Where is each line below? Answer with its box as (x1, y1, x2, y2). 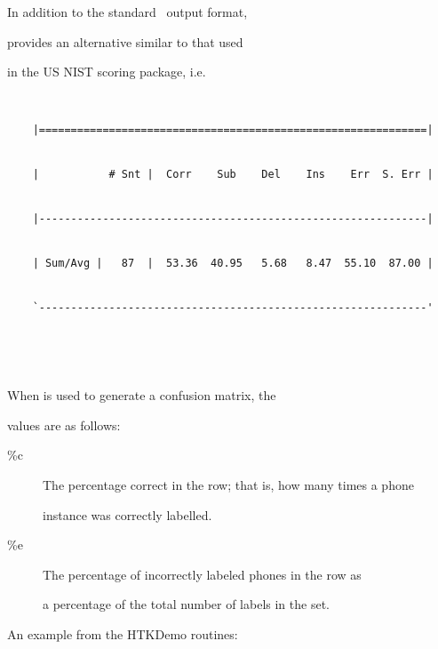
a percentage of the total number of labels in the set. (43, 595, 330, 613)
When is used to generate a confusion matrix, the (7, 386, 276, 405)
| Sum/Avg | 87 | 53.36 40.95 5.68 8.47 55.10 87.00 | (32, 257, 434, 269)
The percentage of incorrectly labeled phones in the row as (43, 565, 362, 583)
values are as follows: (7, 415, 121, 434)
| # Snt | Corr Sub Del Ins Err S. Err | (32, 168, 434, 181)
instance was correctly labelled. (43, 505, 212, 524)
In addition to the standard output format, (7, 3, 248, 20)
